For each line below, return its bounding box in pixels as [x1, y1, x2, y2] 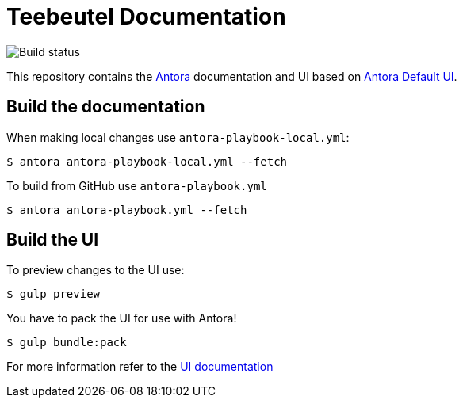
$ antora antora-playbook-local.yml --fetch [6, 154, 288, 168]
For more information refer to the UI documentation [6, 360, 274, 374]
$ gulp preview [6, 288, 101, 301]
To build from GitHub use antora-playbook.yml [6, 178, 267, 192]
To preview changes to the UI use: [6, 263, 185, 277]
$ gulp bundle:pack [6, 336, 127, 349]
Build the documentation [6, 97, 205, 117]
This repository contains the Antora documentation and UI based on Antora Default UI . [6, 69, 457, 83]
